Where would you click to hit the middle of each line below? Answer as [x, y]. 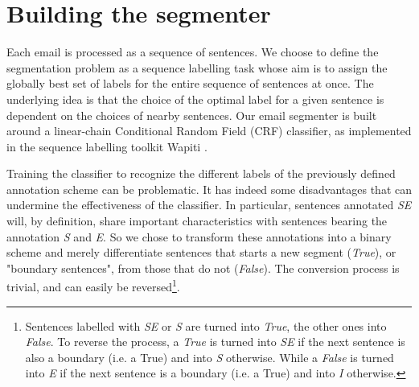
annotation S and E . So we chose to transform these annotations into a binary [199, 236]
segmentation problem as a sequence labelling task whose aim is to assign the [197, 67]
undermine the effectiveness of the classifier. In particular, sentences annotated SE [209, 205]
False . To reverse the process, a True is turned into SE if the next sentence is [215, 342]
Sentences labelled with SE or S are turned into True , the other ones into [206, 325]
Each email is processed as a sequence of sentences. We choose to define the [193, 52]
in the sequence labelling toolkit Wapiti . [107, 146]
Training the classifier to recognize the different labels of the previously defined [201, 173]
